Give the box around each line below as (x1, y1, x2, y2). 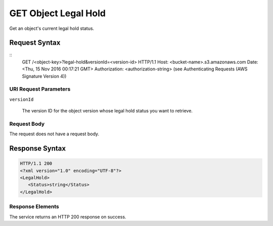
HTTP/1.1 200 (20, 161, 53, 167)
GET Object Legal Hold (9, 8, 106, 19)
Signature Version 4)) (22, 73, 67, 79)
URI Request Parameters (9, 86, 71, 93)
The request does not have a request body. (9, 131, 100, 137)
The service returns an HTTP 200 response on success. (9, 213, 126, 220)
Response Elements (9, 203, 59, 210)
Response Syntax (9, 144, 66, 153)
